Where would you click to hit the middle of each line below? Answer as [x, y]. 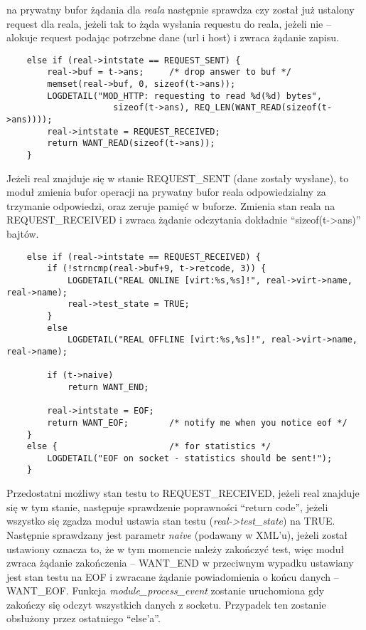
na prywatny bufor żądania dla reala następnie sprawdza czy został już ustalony [181, 9]
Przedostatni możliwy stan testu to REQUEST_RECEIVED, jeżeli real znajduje [183, 493]
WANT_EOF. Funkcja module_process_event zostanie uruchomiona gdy [166, 590]
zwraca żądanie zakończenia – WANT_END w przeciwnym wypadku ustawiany [180, 563]
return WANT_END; [108, 387]
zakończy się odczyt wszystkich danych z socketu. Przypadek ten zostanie [166, 604]
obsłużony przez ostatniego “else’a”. [84, 618]
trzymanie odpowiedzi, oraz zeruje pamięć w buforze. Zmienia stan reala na [171, 205]
